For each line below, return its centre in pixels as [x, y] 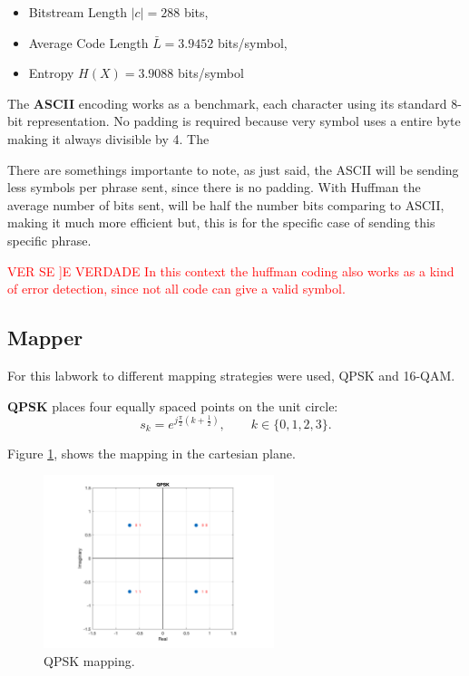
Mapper [45, 338]
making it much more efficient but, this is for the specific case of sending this [221, 222]
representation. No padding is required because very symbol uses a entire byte [244, 121]
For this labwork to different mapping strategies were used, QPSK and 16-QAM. [231, 375]
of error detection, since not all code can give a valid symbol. [176, 289]
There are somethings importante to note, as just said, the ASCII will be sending [233, 169]
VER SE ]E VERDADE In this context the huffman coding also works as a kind [231, 270]
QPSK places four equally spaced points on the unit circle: [173, 406]
